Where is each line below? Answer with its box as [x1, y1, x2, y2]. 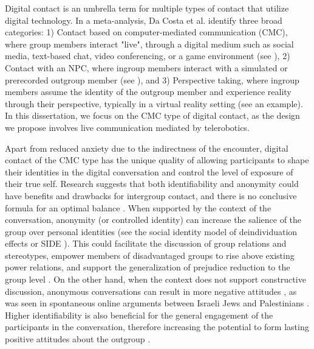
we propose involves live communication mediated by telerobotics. [5, 121, 250, 133]
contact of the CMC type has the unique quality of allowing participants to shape [5, 153, 309, 166]
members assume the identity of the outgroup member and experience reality [5, 85, 292, 98]
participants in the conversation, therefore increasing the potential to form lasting [5, 320, 309, 333]
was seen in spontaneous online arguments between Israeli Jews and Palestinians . [5, 297, 309, 309]
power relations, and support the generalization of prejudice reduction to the [5, 261, 290, 273]
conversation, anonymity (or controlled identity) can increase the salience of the [5, 213, 302, 226]
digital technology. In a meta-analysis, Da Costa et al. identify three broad [5, 13, 282, 26]
